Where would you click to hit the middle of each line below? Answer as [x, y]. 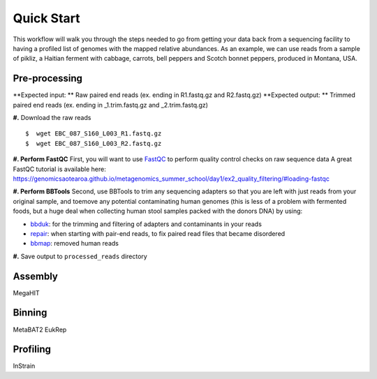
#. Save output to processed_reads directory [80, 256]
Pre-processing [48, 79]
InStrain [24, 366]
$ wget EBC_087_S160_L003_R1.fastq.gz [94, 134]
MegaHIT [26, 292]
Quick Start [46, 18]
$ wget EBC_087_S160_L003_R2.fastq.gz [94, 143]
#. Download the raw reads [52, 118]
